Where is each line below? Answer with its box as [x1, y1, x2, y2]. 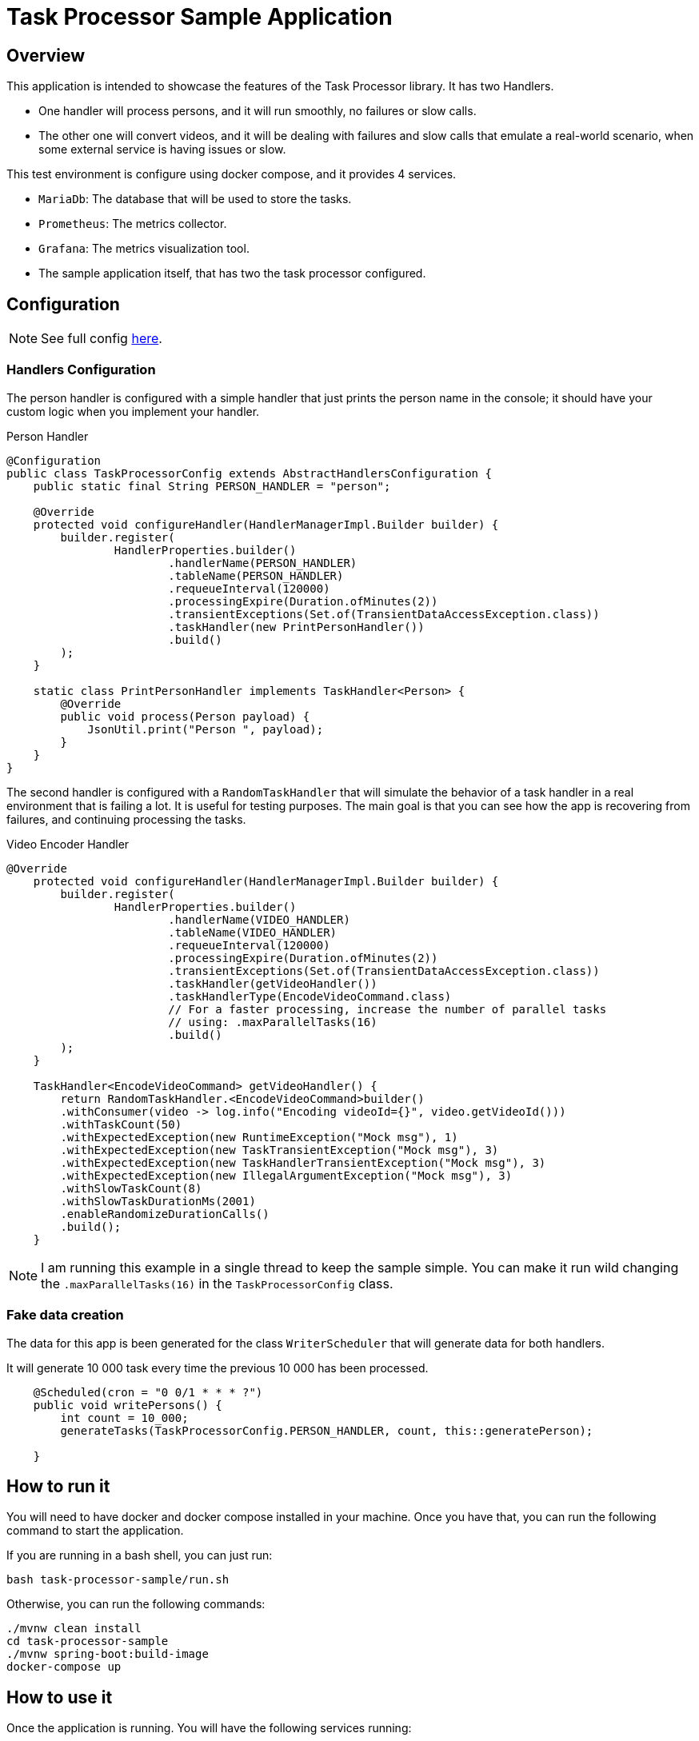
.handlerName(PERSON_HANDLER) [168, 556, 357, 569]
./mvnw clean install [6, 1622, 142, 1635]
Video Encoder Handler [6, 837, 130, 851]
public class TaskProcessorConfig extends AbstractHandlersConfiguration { [6, 466, 492, 480]
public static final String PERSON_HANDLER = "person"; [33, 479, 391, 493]
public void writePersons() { [33, 1398, 222, 1412]
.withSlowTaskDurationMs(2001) [60, 1194, 256, 1208]
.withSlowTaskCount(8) [60, 1181, 202, 1195]
